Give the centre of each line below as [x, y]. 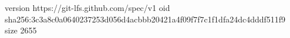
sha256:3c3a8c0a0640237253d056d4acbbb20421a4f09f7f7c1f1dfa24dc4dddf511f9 [145, 19]
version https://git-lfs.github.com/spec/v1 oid [87, 7]
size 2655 [21, 30]
